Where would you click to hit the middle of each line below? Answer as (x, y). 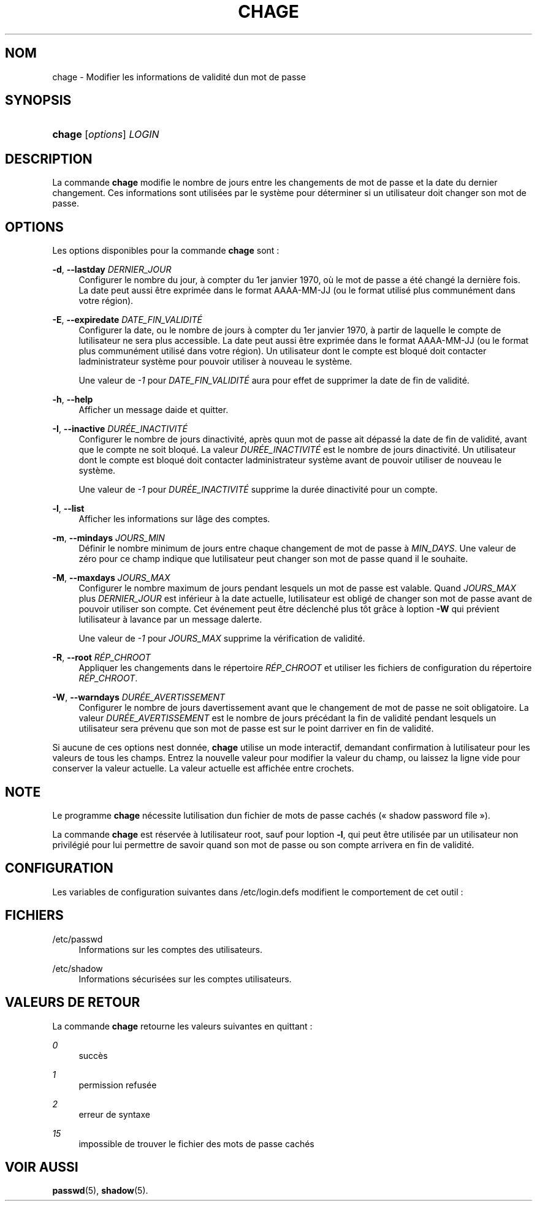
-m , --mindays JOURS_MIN (109, 538)
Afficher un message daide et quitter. (154, 410)
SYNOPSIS (38, 100)
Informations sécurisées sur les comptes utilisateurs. (185, 979)
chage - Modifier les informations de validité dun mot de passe (179, 77)
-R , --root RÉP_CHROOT (101, 658)
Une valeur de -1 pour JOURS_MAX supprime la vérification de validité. (222, 639)
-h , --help (73, 400)
